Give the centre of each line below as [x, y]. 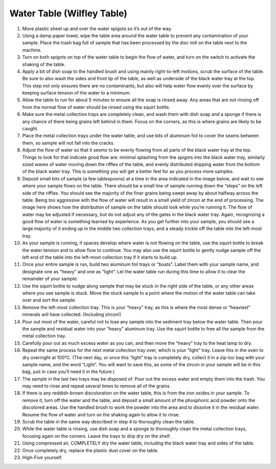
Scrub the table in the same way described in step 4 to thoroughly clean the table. [109, 422]
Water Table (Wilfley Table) [68, 13]
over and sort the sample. [49, 300]
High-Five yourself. [42, 457]
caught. [30, 129]
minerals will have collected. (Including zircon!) [72, 315]
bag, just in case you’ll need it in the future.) [68, 372]
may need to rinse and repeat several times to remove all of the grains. [97, 386]
